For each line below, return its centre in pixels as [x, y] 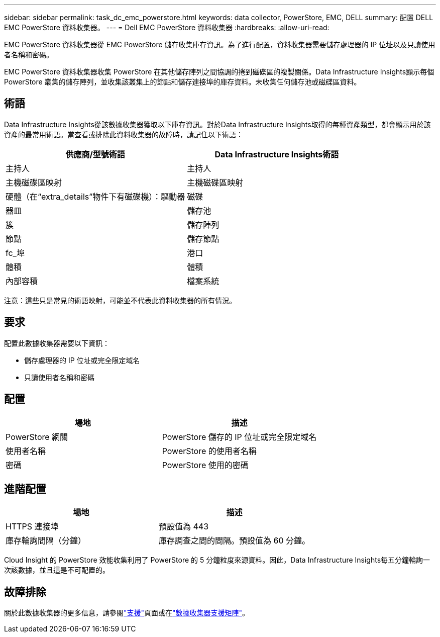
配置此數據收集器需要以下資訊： [57, 343]
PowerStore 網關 [37, 437]
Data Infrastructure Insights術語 [277, 154]
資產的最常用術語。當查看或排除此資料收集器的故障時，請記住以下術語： [124, 134]
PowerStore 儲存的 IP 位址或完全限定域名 [239, 437]
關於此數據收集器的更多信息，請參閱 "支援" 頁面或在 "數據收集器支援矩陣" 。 [127, 613]
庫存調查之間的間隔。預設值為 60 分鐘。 [235, 541]
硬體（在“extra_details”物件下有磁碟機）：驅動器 [95, 196]
